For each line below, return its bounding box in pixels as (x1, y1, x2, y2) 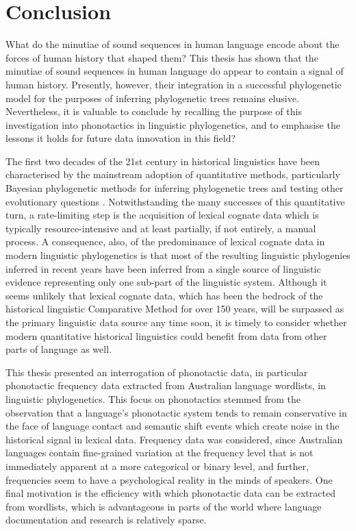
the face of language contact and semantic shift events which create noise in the (5, 419, 340, 433)
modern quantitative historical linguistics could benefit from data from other (5, 328, 327, 343)
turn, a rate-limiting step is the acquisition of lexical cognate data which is (5, 208, 319, 222)
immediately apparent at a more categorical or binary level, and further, (5, 458, 309, 473)
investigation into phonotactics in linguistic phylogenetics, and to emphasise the (5, 117, 340, 132)
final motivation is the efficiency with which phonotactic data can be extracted (5, 486, 335, 500)
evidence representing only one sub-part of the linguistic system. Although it (5, 275, 327, 289)
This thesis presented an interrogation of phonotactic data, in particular (5, 365, 308, 379)
